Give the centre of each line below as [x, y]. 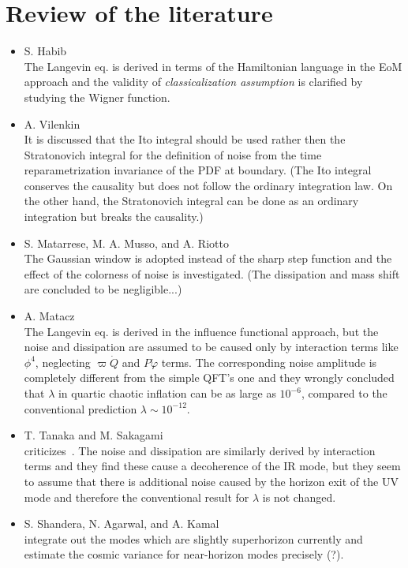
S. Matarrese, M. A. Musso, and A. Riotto [126, 243]
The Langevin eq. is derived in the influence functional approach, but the [201, 331]
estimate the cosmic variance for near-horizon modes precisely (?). [184, 554]
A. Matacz [49, 316]
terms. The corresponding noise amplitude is [269, 362]
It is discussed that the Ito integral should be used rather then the [185, 139]
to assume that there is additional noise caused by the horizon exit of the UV [211, 481]
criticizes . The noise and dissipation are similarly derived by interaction [200, 450]
